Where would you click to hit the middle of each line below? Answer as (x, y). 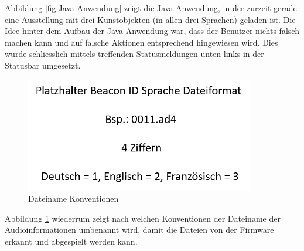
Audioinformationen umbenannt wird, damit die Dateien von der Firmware (139, 230)
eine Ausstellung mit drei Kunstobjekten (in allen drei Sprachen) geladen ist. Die (150, 19)
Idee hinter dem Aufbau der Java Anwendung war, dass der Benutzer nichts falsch (152, 31)
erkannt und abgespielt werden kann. (71, 241)
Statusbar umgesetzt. (43, 65)
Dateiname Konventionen (74, 199)
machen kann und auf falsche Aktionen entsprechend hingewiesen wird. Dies (141, 42)
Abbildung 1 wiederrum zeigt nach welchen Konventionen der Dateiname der (143, 218)
